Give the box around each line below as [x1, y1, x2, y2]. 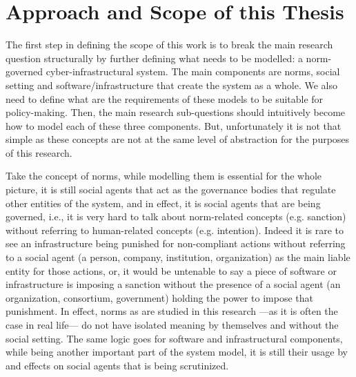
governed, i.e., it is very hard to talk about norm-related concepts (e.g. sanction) [6, 209, 346, 224]
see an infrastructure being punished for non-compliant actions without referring [6, 236, 346, 251]
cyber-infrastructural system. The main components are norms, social [46, 64, 340, 79]
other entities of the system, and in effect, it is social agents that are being [6, 195, 321, 210]
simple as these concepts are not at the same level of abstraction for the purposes [6, 132, 350, 146]
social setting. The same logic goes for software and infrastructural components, [6, 331, 343, 345]
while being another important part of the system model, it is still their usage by [6, 345, 348, 359]
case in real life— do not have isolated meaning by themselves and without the [6, 318, 339, 331]
